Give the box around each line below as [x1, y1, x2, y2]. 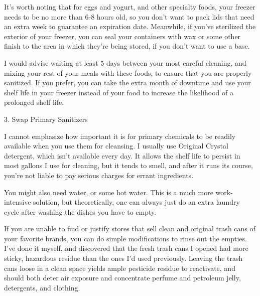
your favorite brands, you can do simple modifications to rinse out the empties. [4, 233, 247, 243]
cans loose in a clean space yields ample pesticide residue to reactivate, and [4, 262, 235, 273]
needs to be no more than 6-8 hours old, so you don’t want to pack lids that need [4, 11, 254, 22]
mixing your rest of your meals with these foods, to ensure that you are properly [4, 67, 252, 78]
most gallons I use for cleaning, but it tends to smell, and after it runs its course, [4, 160, 253, 171]
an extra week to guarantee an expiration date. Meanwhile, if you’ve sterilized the [4, 21, 256, 32]
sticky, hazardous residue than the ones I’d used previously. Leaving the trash [4, 253, 243, 263]
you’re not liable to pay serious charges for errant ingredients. [4, 170, 194, 180]
